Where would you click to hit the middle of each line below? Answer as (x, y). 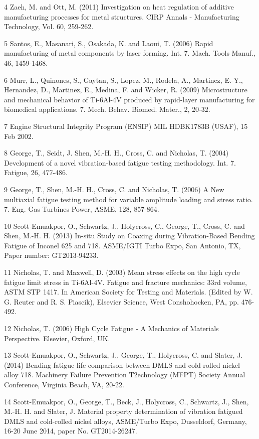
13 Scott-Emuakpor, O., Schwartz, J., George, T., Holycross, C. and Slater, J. (123, 355)
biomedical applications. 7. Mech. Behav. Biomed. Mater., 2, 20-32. (107, 109)
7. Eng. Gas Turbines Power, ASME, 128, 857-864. (82, 209)
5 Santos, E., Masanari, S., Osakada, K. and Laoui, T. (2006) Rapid (109, 43)
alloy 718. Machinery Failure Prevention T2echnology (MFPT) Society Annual (125, 375)
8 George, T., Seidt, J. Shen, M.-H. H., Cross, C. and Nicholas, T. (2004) (116, 153)
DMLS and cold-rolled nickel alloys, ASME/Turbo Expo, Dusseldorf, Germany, (125, 421)
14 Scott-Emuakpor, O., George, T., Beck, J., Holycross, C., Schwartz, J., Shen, (126, 401)
